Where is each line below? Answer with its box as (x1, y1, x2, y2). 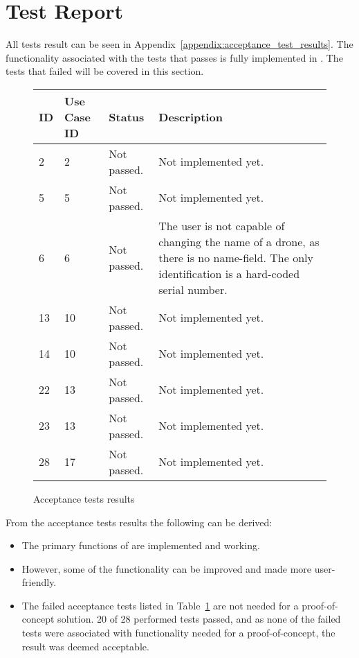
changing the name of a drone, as (158, 233, 320, 250)
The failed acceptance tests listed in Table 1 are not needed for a (21, 598, 299, 612)
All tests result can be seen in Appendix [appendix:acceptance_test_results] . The (6, 37, 353, 51)
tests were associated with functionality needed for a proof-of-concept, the (21, 625, 335, 640)
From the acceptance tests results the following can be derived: (6, 514, 273, 529)
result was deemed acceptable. (21, 639, 149, 653)
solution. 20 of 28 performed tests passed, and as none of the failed (57, 612, 341, 626)
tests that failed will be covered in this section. (6, 64, 204, 78)
